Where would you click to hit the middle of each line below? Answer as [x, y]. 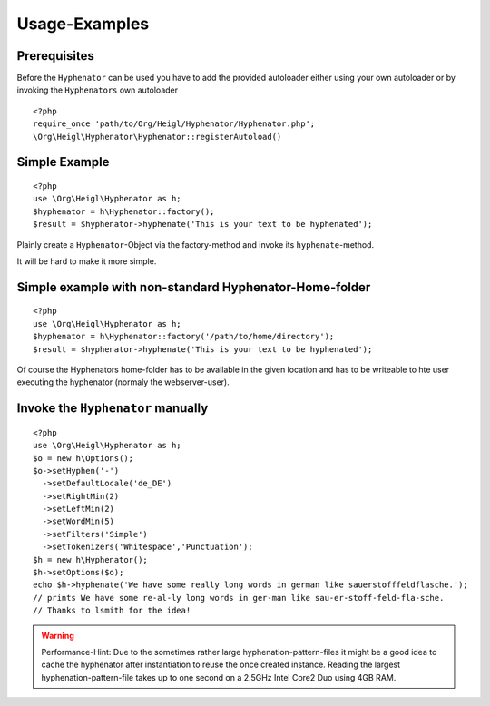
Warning [58, 635]
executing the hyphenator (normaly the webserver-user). [123, 382]
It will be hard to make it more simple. [87, 261]
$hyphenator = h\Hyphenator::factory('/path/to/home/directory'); [184, 337]
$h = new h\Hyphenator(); [91, 559]
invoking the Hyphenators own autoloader [98, 90]
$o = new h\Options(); [83, 458]
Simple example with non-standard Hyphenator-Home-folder [194, 287]
